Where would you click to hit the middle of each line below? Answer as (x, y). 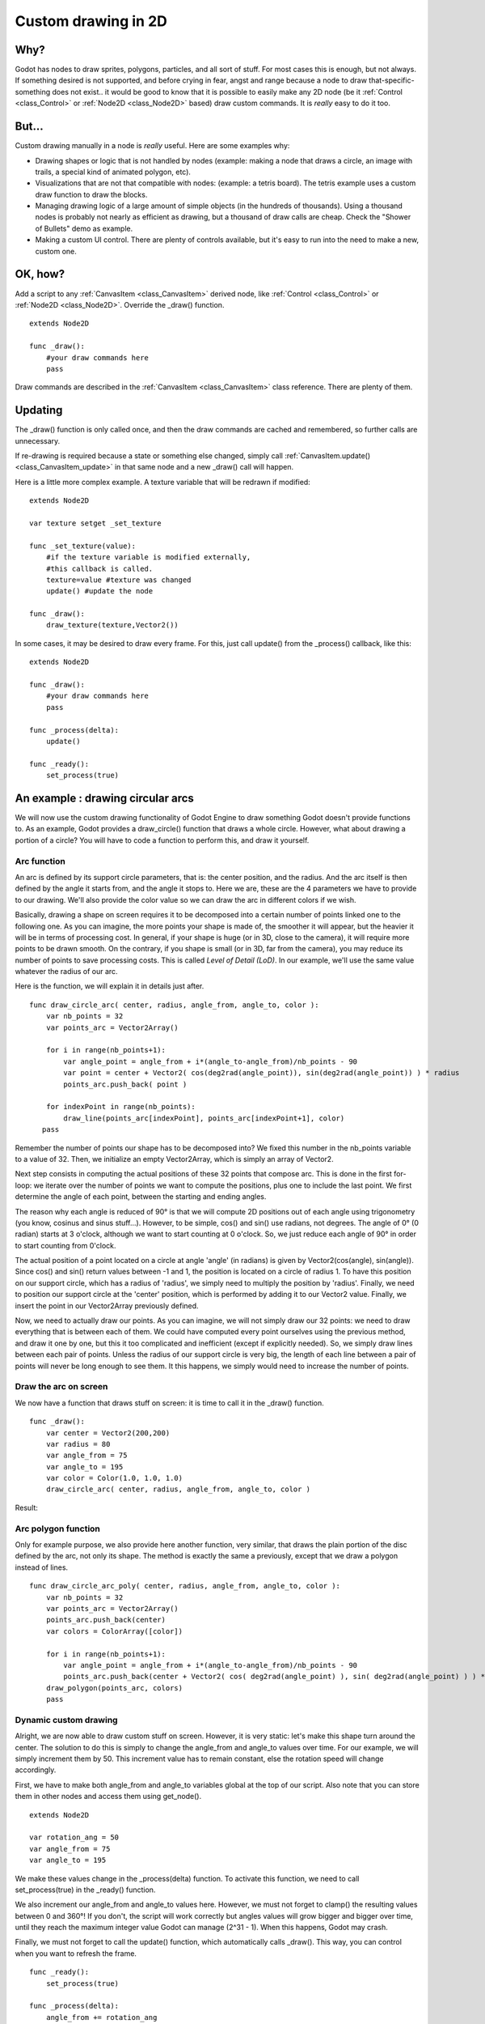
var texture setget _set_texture (95, 523)
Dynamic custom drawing (66, 1720)
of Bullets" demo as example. (84, 228)
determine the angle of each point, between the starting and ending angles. (141, 1197)
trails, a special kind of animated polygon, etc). (113, 172)
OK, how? (40, 274)
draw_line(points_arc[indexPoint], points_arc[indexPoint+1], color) (204, 1118)
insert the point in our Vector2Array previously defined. (107, 1305)
